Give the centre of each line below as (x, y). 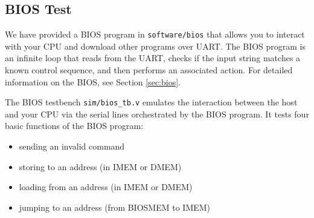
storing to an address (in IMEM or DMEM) (100, 166)
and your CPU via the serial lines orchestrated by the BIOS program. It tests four (157, 114)
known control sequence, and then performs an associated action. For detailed (149, 70)
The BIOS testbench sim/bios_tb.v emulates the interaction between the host (151, 102)
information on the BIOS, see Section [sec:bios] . (93, 81)
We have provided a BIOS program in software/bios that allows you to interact (155, 34)
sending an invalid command (72, 146)
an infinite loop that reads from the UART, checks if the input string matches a (153, 58)
